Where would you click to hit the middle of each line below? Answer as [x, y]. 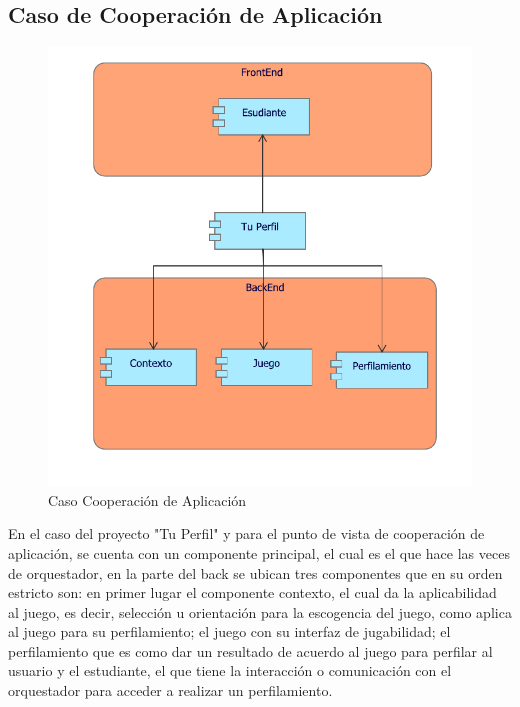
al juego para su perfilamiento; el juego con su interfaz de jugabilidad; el [229, 631]
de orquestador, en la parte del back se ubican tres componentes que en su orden [255, 572]
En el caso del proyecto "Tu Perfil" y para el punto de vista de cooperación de [246, 533]
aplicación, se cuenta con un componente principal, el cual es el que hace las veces [259, 552]
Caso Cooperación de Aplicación [147, 499]
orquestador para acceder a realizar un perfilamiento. [170, 690]
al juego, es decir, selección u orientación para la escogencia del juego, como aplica [260, 611]
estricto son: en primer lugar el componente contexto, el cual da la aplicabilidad [252, 592]
